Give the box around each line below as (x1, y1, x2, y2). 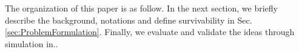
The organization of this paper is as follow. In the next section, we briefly (5, 2, 278, 14)
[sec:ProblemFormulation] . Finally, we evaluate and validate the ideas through (5, 25, 295, 38)
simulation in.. (5, 37, 58, 50)
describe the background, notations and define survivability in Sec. (5, 13, 252, 26)
